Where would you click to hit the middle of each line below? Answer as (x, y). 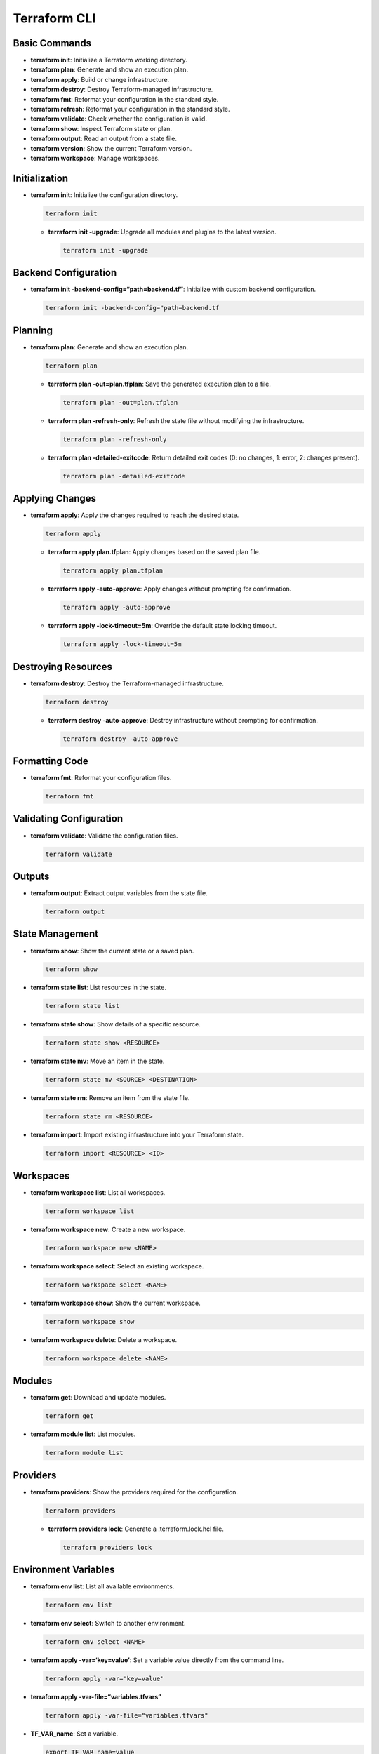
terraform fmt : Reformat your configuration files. (101, 778)
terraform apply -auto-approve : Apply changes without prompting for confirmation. (170, 589)
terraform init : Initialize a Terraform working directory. (109, 60)
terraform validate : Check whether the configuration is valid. (119, 119)
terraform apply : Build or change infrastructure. (100, 79)
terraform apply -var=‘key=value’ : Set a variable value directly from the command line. (157, 1660)
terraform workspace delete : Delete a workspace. (104, 1339)
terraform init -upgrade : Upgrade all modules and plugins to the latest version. (162, 232)
